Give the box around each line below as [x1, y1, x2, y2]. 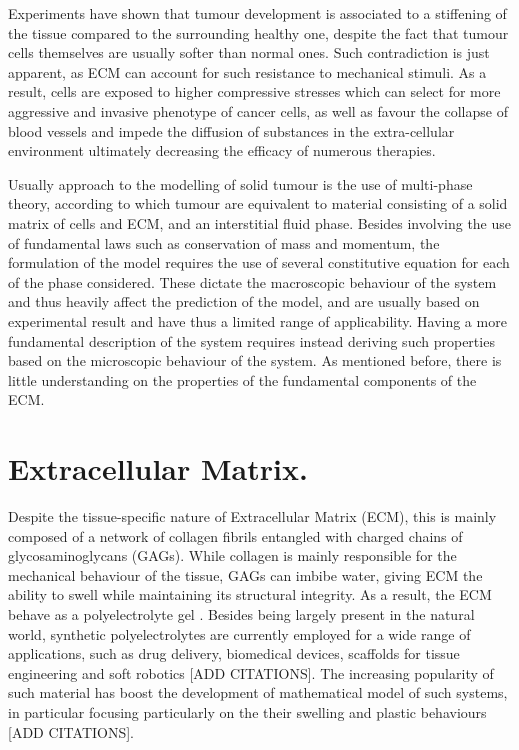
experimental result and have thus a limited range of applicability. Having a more [8, 310, 507, 331]
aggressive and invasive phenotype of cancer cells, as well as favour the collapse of [8, 100, 508, 121]
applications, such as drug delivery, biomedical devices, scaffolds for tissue [8, 643, 460, 664]
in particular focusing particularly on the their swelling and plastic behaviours [8, 701, 487, 722]
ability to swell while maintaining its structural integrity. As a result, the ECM [8, 584, 492, 605]
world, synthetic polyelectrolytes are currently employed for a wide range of [8, 623, 471, 644]
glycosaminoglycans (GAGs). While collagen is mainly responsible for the [8, 545, 457, 566]
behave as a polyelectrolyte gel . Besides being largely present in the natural [8, 603, 475, 624]
